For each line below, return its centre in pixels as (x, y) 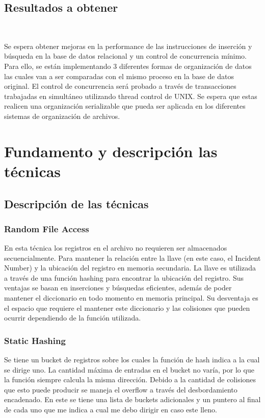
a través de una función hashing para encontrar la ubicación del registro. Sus (124, 277)
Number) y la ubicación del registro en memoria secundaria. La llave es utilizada (130, 268)
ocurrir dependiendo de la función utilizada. (73, 318)
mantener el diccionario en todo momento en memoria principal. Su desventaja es (131, 298)
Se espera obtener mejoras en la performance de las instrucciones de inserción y (128, 46)
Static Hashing (35, 340)
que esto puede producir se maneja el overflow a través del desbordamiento (121, 389)
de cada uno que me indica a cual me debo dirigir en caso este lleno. (111, 410)
